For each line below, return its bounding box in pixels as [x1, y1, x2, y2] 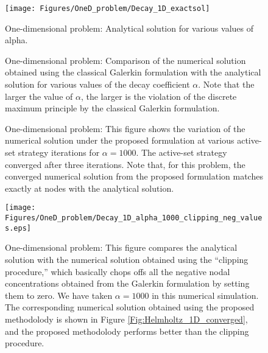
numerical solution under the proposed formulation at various [5, 134, 234, 147]
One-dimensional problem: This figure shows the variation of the [5, 122, 245, 135]
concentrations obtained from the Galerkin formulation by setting [5, 277, 250, 290]
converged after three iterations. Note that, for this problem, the [5, 158, 245, 170]
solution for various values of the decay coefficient [5, 78, 190, 91]
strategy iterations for [18, 146, 100, 158]
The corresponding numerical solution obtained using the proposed [5, 301, 255, 313]
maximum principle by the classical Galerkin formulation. [5, 102, 220, 114]
